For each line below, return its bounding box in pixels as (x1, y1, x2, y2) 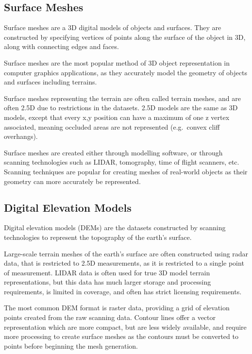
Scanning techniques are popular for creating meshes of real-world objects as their (4, 166, 248, 176)
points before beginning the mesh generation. (4, 340, 138, 351)
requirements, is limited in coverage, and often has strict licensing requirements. (4, 286, 242, 296)
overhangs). (4, 131, 38, 141)
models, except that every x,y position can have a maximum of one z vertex (4, 112, 230, 122)
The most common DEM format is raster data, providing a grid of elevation (4, 303, 230, 313)
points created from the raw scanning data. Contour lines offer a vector (4, 312, 216, 322)
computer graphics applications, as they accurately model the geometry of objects (4, 67, 247, 77)
